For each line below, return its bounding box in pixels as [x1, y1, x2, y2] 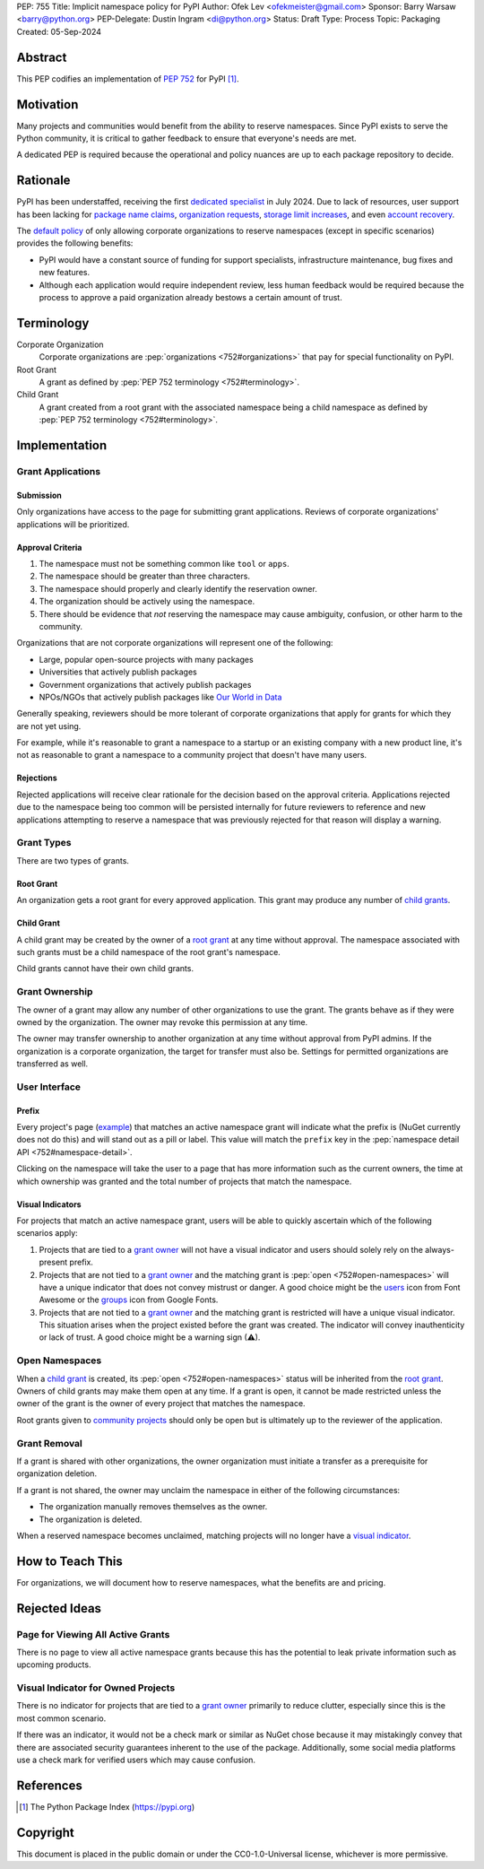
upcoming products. [16, 1659, 91, 1670]
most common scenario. [16, 1713, 107, 1724]
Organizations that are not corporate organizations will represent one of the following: [16, 638, 333, 648]
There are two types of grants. [16, 855, 130, 865]
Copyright [16, 1825, 75, 1840]
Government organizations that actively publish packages [39, 679, 252, 690]
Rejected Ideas [16, 1601, 102, 1616]
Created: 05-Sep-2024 [16, 26, 102, 37]
